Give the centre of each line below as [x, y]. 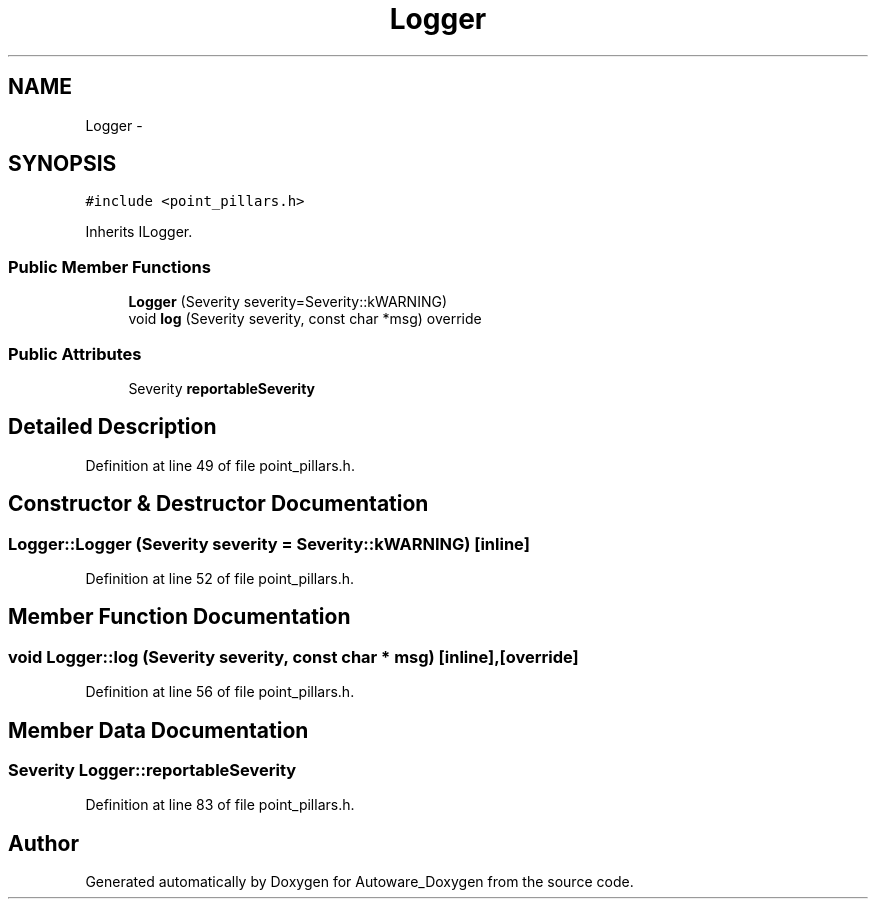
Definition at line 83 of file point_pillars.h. [220, 805]
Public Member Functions [109, 266]
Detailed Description [112, 427]
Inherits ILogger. [139, 232]
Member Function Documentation [179, 617]
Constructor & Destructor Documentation [218, 504]
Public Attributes [75, 353]
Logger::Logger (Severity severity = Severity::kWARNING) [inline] [269, 543]
